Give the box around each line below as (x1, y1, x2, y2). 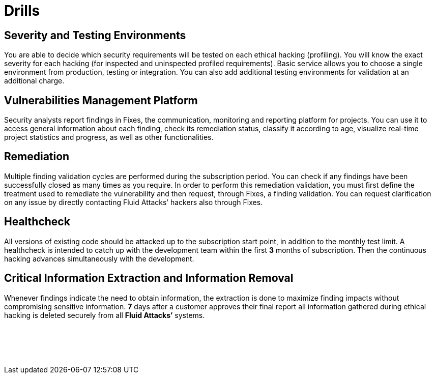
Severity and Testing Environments (4, 28, 186, 42)
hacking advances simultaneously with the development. (4, 254, 194, 263)
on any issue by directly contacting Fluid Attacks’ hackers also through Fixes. (4, 197, 263, 207)
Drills (4, 2, 40, 19)
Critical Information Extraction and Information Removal (4, 272, 294, 285)
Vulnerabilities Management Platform (4, 94, 198, 107)
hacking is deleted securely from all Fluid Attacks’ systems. (4, 310, 205, 319)
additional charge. (4, 76, 65, 85)
